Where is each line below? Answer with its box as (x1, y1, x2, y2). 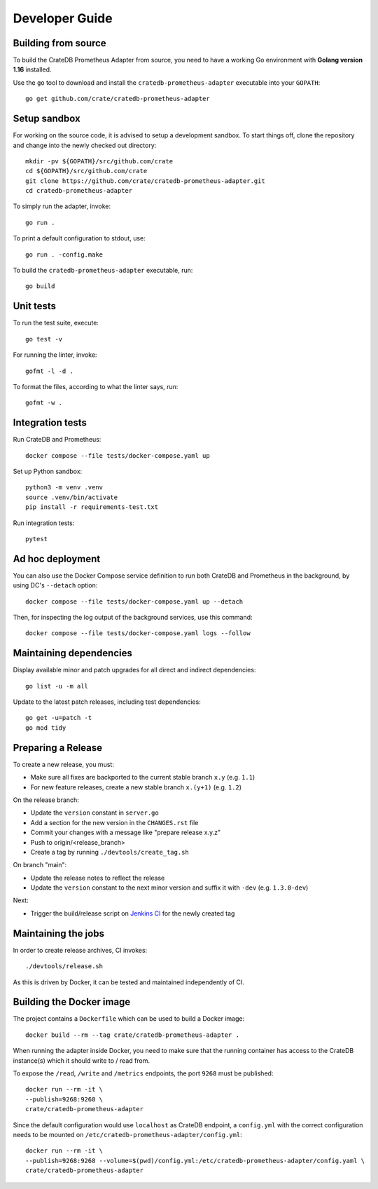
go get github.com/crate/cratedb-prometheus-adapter (25, 95, 210, 103)
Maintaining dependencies (13, 647, 132, 659)
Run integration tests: (13, 519, 75, 527)
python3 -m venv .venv (25, 484, 104, 491)
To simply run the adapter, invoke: (13, 202, 111, 210)
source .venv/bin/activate (25, 493, 118, 501)
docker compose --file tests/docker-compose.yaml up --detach (25, 597, 244, 606)
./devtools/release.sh (25, 963, 104, 970)
